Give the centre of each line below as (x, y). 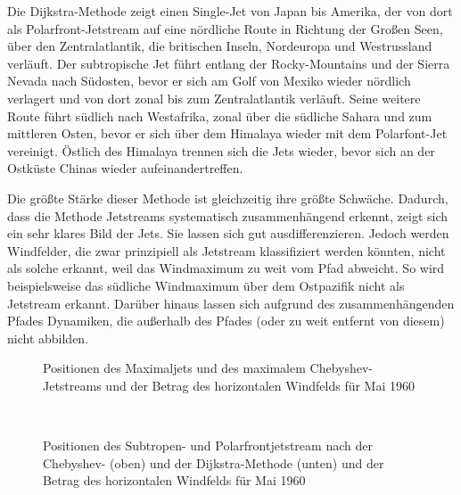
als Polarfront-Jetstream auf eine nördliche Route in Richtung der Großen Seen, (225, 28)
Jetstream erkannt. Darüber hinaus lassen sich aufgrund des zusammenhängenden (231, 303)
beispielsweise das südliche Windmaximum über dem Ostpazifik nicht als (206, 285)
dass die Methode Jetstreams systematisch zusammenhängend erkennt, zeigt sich (228, 215)
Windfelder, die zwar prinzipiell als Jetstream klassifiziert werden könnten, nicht (226, 250)
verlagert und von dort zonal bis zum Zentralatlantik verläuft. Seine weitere (214, 98)
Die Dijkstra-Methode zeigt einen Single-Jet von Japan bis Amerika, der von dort (230, 11)
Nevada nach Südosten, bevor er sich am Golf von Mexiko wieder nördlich (209, 81)
